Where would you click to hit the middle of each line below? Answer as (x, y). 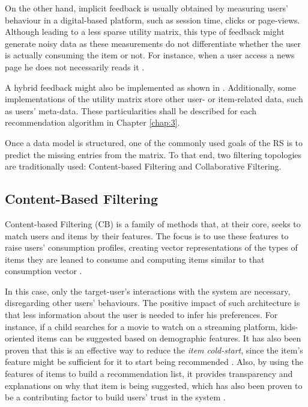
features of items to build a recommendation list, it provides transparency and (149, 374)
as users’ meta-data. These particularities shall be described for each (131, 110)
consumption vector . (44, 271)
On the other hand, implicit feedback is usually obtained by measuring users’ (146, 8)
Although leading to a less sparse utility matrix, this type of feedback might (145, 32)
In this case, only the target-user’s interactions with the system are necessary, (148, 291)
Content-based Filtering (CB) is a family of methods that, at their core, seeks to (153, 223)
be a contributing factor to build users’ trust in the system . (115, 397)
